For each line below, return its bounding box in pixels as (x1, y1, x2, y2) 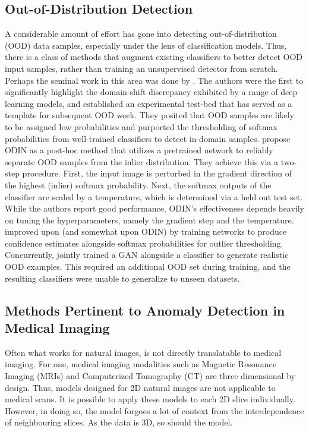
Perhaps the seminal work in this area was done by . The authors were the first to (5, 74, 304, 86)
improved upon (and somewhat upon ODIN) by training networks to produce (5, 225, 287, 238)
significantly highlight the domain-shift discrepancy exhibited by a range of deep (5, 86, 298, 98)
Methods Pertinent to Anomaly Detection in (5, 301, 285, 319)
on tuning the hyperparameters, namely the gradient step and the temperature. (5, 213, 294, 226)
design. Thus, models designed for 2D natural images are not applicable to (5, 381, 276, 393)
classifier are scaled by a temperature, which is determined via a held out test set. (5, 190, 303, 203)
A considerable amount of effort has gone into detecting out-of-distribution (5, 27, 277, 40)
